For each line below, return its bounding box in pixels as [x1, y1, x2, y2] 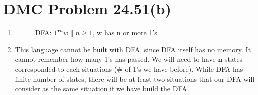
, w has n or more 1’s [92, 27, 157, 38]
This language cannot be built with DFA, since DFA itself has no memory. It [15, 44, 251, 54]
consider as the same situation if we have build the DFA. [15, 83, 189, 94]
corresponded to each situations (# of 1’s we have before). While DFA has [15, 63, 243, 74]
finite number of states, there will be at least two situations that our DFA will [15, 73, 255, 84]
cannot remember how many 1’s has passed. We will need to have [15, 54, 216, 64]
